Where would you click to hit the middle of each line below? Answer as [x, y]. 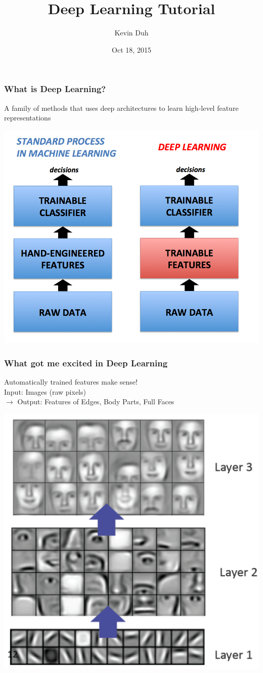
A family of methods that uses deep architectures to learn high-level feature [121, 108]
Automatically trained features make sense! [71, 382]
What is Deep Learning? [55, 89]
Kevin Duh [131, 33]
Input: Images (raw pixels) [45, 391]
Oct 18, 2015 [131, 49]
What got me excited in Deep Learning [86, 363]
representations [28, 118]
